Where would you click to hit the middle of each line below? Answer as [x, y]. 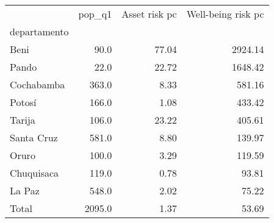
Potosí [23, 102]
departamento [39, 31]
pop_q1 [95, 14]
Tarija [23, 120]
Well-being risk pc [225, 14]
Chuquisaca [34, 173]
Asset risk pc [149, 14]
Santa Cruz [34, 137]
